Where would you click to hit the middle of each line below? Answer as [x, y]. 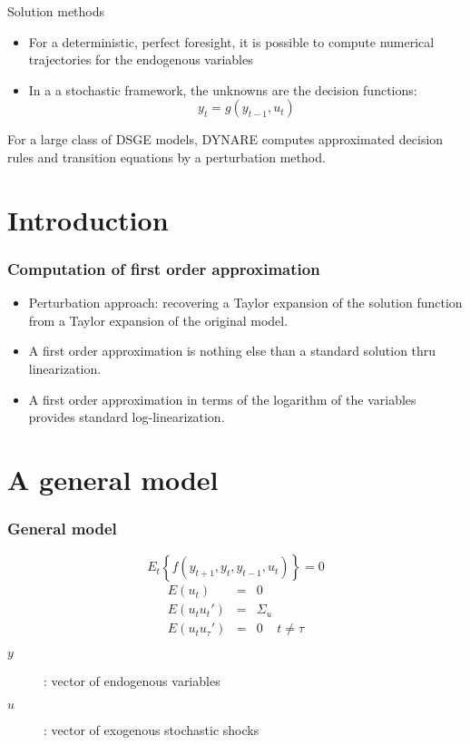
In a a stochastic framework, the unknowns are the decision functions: [223, 89]
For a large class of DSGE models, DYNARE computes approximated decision [225, 139]
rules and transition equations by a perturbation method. [166, 157]
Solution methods [56, 11]
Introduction [88, 219]
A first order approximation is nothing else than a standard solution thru [232, 351]
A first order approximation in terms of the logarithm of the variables [222, 399]
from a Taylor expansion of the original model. [158, 320]
